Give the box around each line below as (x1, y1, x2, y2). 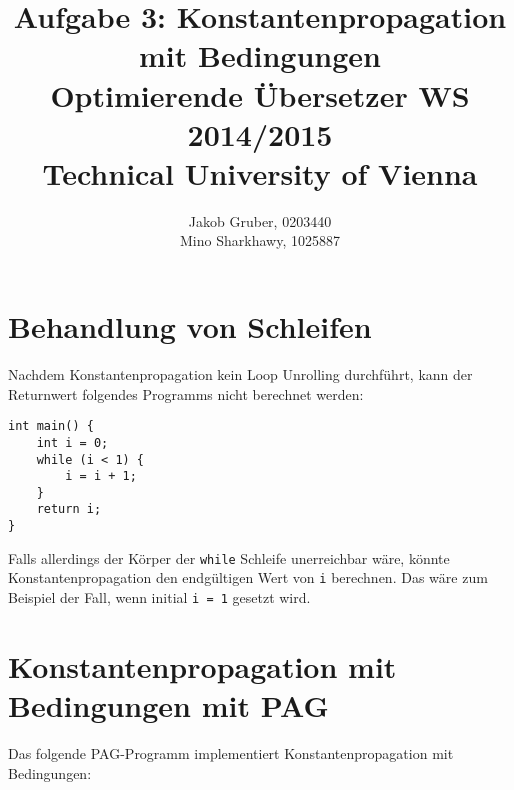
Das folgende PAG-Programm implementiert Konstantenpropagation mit (8, 743, 454, 764)
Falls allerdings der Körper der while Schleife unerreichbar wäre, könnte (8, 547, 450, 568)
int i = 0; (36, 435, 109, 450)
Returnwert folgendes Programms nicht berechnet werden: (8, 383, 364, 404)
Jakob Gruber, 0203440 (188, 210, 332, 231)
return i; (36, 502, 102, 517)
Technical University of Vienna (42, 152, 478, 193)
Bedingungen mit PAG (8, 685, 329, 726)
